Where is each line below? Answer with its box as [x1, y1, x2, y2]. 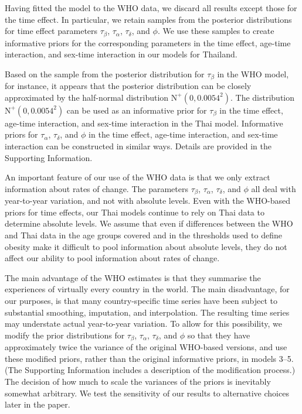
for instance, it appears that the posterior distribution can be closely [5, 80, 252, 92]
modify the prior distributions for [5, 329, 125, 341]
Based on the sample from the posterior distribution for [5, 67, 205, 80]
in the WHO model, [217, 67, 289, 80]
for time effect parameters [5, 25, 98, 37]
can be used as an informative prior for [66, 104, 207, 116]
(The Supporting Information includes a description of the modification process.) [5, 364, 296, 376]
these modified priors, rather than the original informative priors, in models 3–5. [5, 352, 294, 364]
